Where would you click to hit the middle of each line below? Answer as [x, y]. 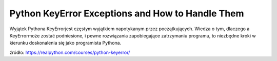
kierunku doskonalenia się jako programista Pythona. [65, 43]
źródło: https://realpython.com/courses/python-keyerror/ [70, 52]
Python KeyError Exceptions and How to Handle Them [127, 13]
